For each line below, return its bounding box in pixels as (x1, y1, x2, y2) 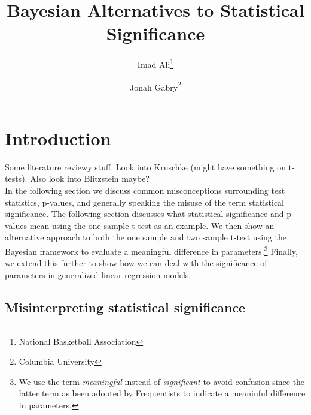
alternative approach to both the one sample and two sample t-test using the (5, 231, 286, 243)
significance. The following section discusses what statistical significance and (5, 207, 284, 220)
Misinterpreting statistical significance (5, 297, 246, 316)
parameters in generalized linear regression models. (5, 268, 191, 281)
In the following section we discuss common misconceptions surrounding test (5, 184, 285, 196)
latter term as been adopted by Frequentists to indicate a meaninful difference (19, 387, 306, 399)
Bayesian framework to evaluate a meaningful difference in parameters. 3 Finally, (5, 243, 298, 257)
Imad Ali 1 (137, 56, 174, 70)
